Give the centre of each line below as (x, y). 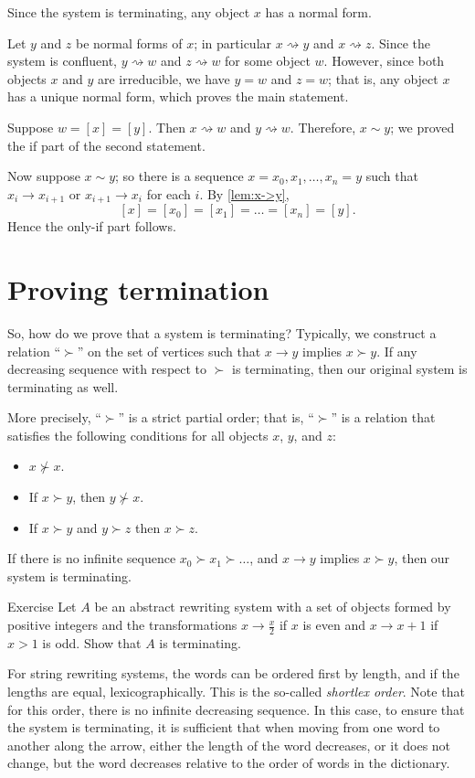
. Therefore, (323, 127)
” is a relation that (383, 417)
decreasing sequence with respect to (107, 369)
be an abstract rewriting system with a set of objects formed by (273, 607)
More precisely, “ (54, 417)
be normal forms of (129, 43)
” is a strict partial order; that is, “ (216, 417)
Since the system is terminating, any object (129, 12)
